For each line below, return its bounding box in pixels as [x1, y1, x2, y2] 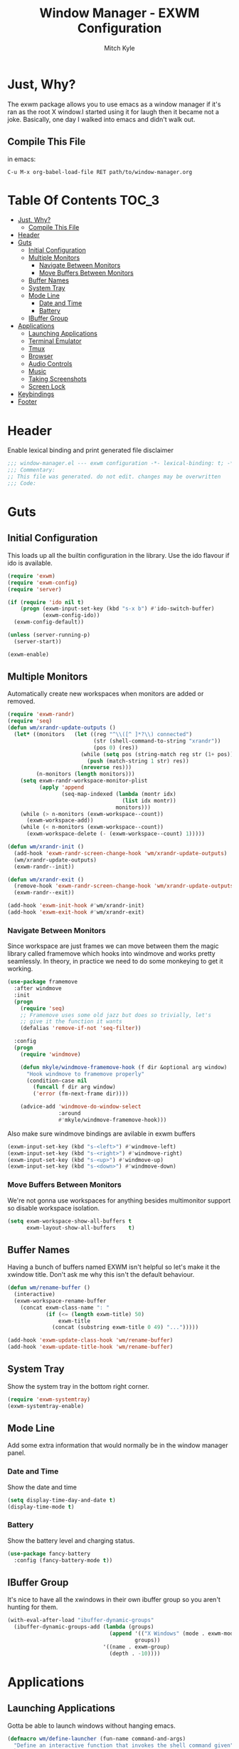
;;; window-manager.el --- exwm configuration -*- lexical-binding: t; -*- [7, 460, 237, 467]
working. [7, 964, 33, 973]
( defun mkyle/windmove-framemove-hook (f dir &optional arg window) [20, 1064, 228, 1071]
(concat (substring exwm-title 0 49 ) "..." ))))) [52, 1324, 199, 1331]
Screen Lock [28, 382, 66, 391]
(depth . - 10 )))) [109, 1650, 161, 1657]
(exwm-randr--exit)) [14, 889, 75, 897]
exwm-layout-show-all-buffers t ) [26, 1224, 135, 1231]
